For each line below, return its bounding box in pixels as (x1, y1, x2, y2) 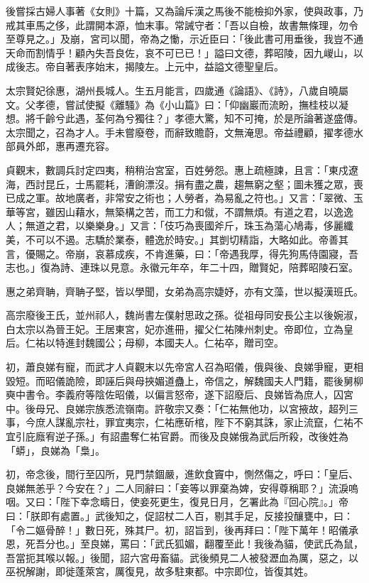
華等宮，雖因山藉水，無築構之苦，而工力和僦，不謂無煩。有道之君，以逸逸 (6, 204, 353, 219)
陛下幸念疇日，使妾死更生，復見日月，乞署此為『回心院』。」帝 (60, 494, 348, 509)
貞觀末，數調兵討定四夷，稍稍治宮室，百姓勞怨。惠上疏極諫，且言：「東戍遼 (6, 162, 358, 177)
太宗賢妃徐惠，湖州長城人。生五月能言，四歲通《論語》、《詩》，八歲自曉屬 (6, 82, 348, 97)
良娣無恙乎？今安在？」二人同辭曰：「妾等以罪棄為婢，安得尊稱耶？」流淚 (6, 480, 348, 495)
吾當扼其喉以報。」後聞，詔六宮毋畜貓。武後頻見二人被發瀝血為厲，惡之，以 (6, 550, 358, 565)
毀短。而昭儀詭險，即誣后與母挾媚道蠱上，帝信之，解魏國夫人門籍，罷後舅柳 (6, 373, 363, 388)
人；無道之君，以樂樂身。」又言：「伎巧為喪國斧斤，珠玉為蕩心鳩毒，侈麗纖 (6, 218, 353, 233)
